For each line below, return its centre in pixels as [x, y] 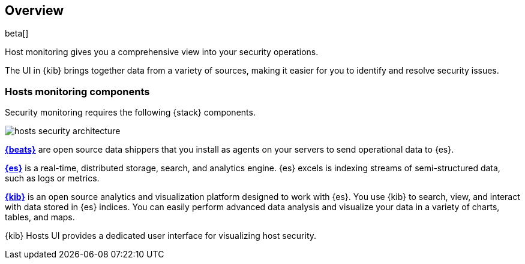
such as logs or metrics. [52, 178]
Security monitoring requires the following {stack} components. [130, 113]
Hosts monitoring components [77, 91]
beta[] [17, 34]
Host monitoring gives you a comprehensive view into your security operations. [162, 52]
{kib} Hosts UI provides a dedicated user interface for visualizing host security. [161, 236]
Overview [34, 10]
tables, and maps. [40, 217]
